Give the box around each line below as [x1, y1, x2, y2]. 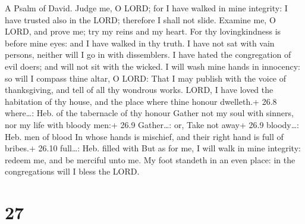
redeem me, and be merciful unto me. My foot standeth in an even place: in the [5, 153, 295, 166]
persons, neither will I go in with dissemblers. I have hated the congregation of [5, 48, 291, 61]
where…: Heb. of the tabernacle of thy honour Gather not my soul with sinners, [5, 107, 294, 119]
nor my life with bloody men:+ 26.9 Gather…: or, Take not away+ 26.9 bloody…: [5, 118, 300, 130]
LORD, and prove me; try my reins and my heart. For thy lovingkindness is [5, 25, 281, 38]
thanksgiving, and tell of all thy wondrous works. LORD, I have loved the [5, 83, 273, 96]
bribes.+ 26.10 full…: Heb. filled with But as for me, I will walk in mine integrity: [5, 142, 301, 154]
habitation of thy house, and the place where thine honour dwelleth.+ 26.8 [5, 95, 277, 107]
